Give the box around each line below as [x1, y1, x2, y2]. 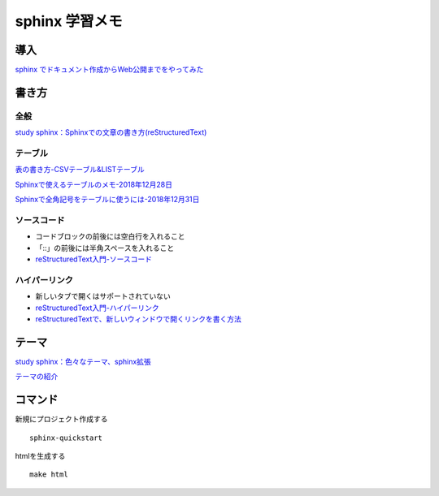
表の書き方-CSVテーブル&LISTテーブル [15, 165, 146, 175]
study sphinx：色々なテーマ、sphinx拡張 [15, 356, 152, 366]
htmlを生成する [15, 451, 66, 460]
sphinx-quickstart [29, 433, 103, 442]
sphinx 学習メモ [15, 12, 123, 30]
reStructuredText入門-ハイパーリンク [35, 303, 160, 313]
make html [29, 470, 68, 479]
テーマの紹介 [15, 372, 59, 382]
